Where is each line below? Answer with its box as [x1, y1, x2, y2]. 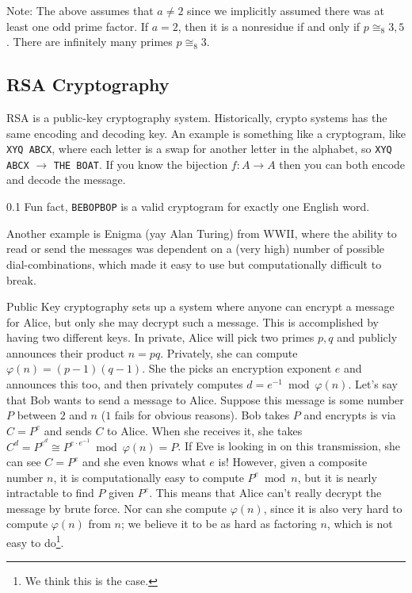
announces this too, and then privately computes [6, 376, 243, 392]
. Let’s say [348, 376, 398, 392]
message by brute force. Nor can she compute [6, 499, 227, 516]
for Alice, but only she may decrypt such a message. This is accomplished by [6, 313, 379, 330]
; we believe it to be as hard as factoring [120, 515, 317, 532]
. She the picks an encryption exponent [142, 360, 332, 377]
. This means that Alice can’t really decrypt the [149, 484, 382, 501]
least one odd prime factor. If [6, 17, 149, 34]
